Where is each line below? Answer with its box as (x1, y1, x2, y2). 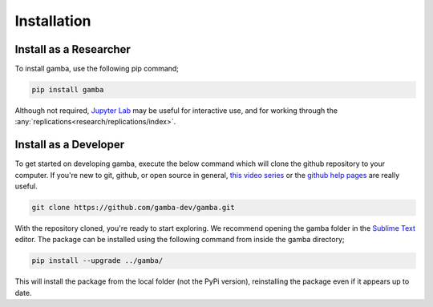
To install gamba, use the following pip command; (14, 64, 180, 74)
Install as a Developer (14, 138, 125, 151)
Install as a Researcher (14, 42, 132, 56)
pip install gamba (31, 85, 104, 95)
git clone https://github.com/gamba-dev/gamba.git (31, 203, 236, 212)
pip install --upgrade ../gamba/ (31, 257, 164, 265)
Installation (14, 12, 91, 30)
